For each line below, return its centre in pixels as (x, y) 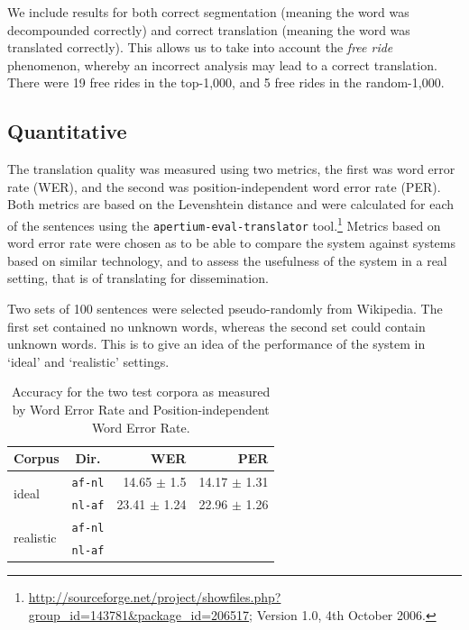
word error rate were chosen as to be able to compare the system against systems (231, 243)
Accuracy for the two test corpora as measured (141, 392)
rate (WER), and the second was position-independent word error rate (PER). (224, 186)
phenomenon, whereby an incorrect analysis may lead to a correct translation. (222, 64)
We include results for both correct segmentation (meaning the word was (208, 12)
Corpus (37, 458)
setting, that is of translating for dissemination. (138, 278)
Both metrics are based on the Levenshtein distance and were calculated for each (231, 204)
